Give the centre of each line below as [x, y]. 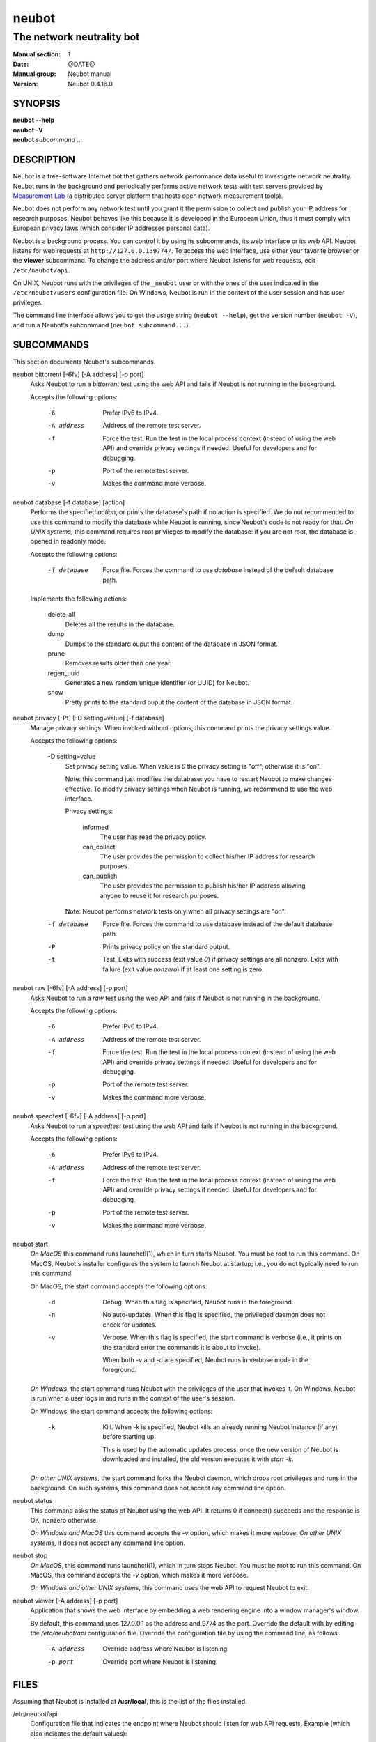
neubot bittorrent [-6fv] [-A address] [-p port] [78, 374]
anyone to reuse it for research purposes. [159, 895]
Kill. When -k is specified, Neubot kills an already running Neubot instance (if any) [220, 1427]
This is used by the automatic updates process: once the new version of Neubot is [221, 1449]
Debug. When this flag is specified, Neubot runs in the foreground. [198, 1302]
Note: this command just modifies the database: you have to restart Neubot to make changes [198, 779]
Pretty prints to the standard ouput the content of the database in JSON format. [179, 702]
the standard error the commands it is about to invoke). [182, 1347]
